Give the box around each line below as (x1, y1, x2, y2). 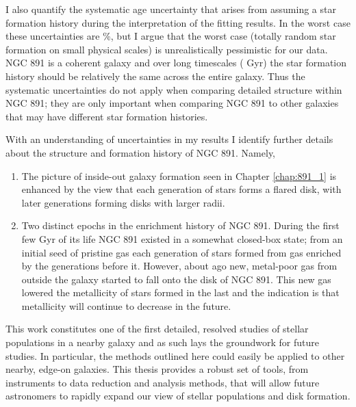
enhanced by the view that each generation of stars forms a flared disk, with (21, 182, 342, 196)
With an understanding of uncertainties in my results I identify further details (5, 132, 333, 146)
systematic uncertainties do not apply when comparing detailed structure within (5, 82, 342, 96)
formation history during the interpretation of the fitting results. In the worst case (5, 15, 351, 29)
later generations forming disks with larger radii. (21, 195, 225, 209)
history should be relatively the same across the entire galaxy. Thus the (5, 68, 305, 83)
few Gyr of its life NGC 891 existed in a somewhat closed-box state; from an (21, 231, 343, 246)
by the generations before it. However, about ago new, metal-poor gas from (21, 259, 338, 273)
